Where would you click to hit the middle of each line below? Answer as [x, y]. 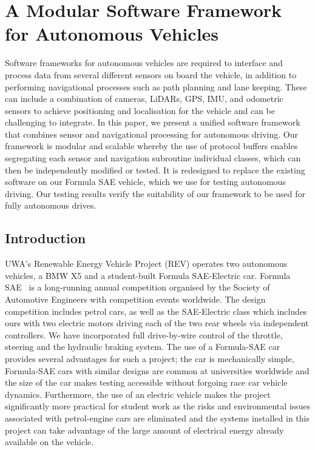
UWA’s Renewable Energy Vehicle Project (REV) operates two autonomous [146, 264]
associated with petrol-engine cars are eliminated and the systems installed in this [157, 418]
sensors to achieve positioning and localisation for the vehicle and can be [140, 110]
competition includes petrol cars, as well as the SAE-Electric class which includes [156, 311]
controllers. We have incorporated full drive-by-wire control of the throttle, [144, 334]
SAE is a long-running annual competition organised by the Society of [137, 287]
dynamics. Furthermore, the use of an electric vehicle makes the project [138, 394]
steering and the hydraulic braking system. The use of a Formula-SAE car [143, 347]
